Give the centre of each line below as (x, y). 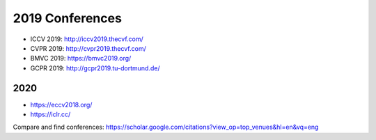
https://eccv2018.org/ (61, 104)
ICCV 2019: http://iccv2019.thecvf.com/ (87, 39)
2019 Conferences (67, 18)
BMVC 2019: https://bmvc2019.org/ (81, 59)
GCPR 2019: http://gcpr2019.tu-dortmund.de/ (95, 68)
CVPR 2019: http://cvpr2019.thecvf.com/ (88, 48)
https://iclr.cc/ (50, 114)
